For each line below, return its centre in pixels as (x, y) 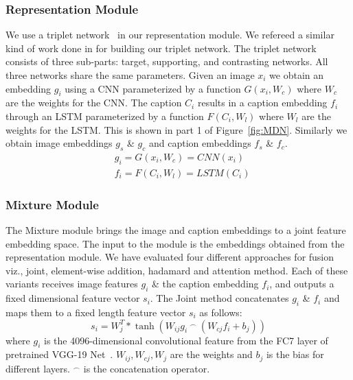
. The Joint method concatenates (219, 298)
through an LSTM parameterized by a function (105, 116)
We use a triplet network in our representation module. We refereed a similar (170, 35)
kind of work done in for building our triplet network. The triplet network (161, 48)
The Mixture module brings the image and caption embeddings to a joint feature (176, 230)
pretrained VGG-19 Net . (59, 354)
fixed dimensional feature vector (73, 298)
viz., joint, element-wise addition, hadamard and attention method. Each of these (177, 270)
